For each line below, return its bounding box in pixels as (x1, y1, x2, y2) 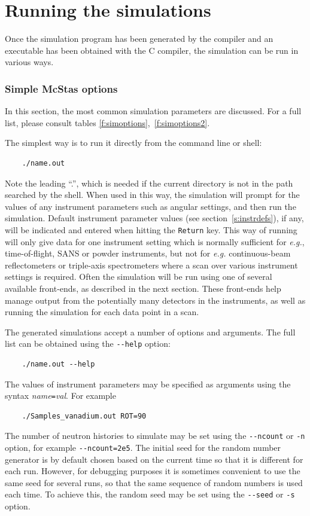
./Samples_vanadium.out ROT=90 (22, 411, 147, 420)
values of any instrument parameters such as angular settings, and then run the (5, 200, 296, 212)
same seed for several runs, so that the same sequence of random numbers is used (5, 476, 303, 488)
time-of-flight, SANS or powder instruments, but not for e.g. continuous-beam (5, 247, 291, 259)
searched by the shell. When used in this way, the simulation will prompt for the (5, 188, 300, 201)
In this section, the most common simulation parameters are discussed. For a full (5, 105, 302, 117)
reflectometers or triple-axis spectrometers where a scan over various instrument (5, 258, 298, 271)
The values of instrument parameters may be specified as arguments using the (5, 377, 291, 390)
